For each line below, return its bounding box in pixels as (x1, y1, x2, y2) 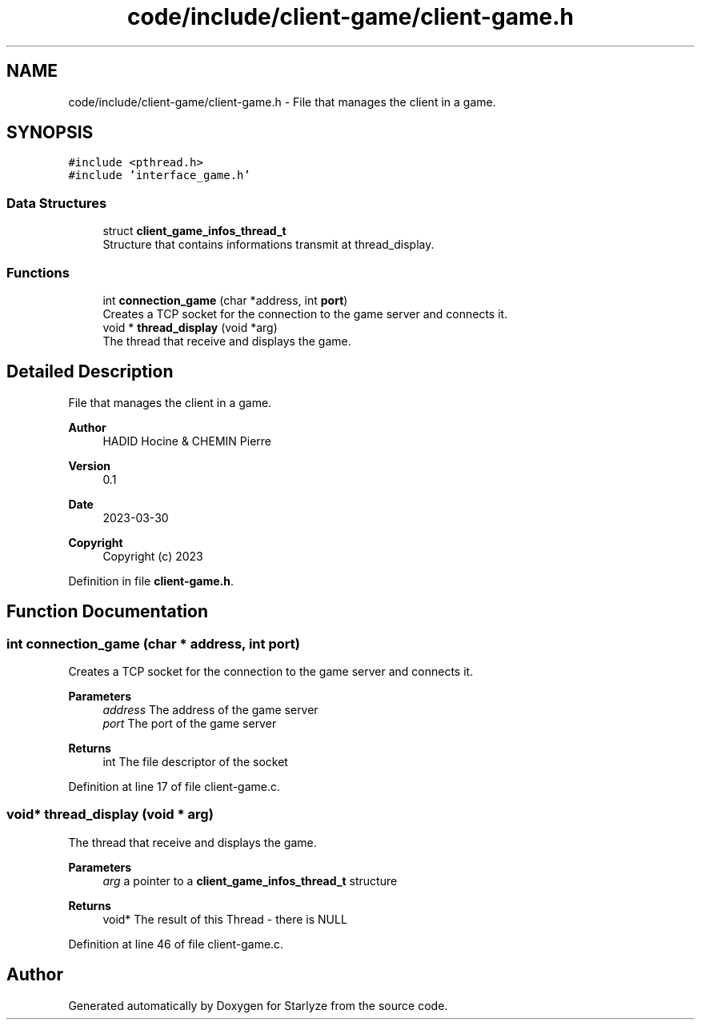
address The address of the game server (102, 703, 318, 717)
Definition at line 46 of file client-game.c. (68, 936, 284, 951)
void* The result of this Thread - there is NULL (102, 912, 347, 926)
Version (68, 458, 110, 473)
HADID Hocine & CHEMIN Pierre (102, 433, 271, 448)
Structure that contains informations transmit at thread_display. (102, 238, 435, 252)
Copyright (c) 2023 (102, 549, 203, 563)
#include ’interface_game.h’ (68, 169, 250, 182)
